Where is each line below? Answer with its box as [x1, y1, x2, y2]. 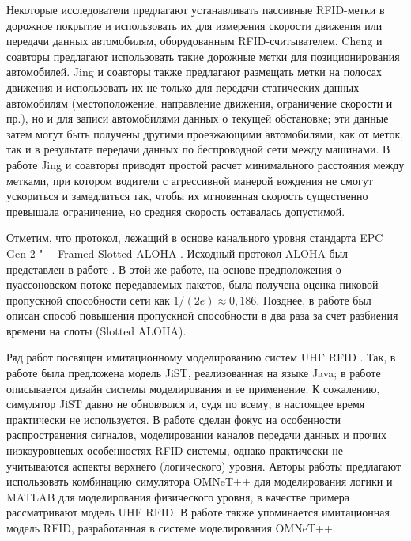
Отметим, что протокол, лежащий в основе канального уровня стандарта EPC [6, 229, 383, 246]
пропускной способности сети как [6, 291, 170, 308]
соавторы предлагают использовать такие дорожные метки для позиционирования [6, 47, 400, 64]
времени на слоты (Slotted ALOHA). [6, 322, 187, 339]
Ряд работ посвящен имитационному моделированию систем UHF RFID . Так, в [6, 349, 396, 365]
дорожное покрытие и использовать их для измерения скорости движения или [6, 17, 383, 33]
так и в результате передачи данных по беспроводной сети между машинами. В [6, 141, 390, 157]
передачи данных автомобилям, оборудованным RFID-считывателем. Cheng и [6, 32, 383, 49]
